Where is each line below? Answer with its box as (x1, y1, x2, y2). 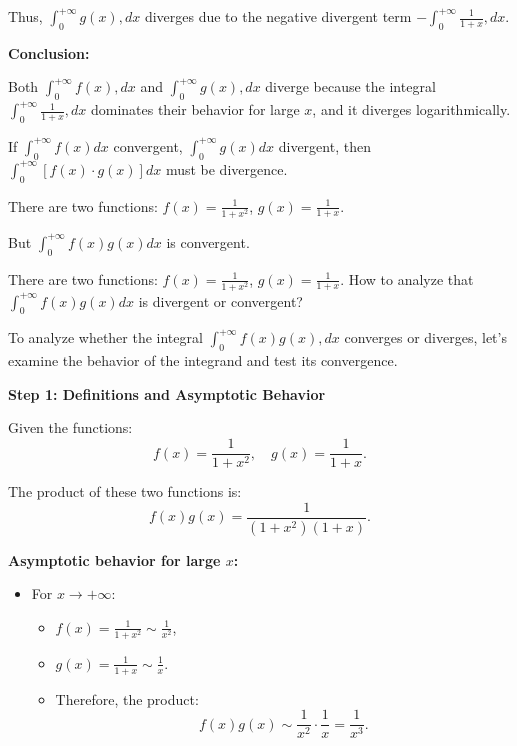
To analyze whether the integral (8, 327, 203, 348)
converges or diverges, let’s (344, 327, 507, 348)
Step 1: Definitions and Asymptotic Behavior (8, 383, 326, 404)
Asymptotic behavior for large (8, 549, 221, 570)
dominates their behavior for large (90, 99, 300, 120)
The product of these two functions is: (8, 481, 242, 502)
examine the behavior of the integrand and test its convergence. (8, 350, 398, 371)
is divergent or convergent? (138, 290, 303, 311)
